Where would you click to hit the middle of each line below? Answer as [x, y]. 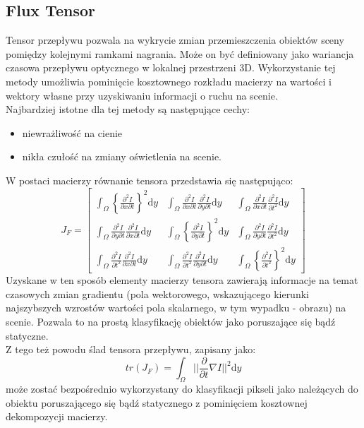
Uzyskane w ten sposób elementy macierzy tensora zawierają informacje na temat [182, 280]
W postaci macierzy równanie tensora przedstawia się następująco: [150, 180]
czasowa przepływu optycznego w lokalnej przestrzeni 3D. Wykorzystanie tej [171, 67]
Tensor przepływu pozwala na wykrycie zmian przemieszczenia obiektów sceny [175, 40]
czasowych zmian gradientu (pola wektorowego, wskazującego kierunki [157, 293]
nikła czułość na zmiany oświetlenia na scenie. [122, 156]
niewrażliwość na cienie [72, 132]
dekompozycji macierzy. [57, 416]
